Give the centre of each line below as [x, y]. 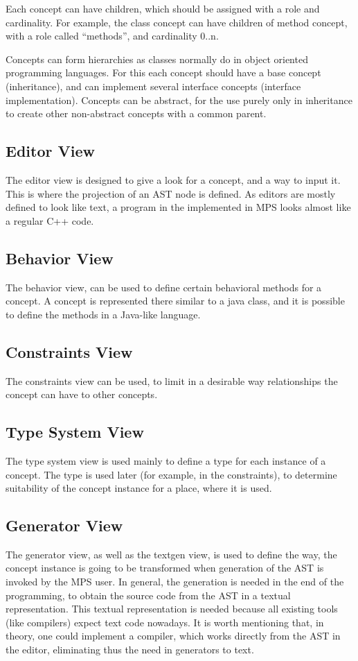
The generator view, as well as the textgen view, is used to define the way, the [171, 554]
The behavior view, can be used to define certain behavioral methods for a [164, 287]
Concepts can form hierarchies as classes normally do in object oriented [157, 59]
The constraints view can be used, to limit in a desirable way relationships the [172, 380]
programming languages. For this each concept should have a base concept [163, 72]
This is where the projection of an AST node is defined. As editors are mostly [171, 193]
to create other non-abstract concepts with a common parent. [136, 113]
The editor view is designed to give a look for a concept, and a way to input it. [173, 179]
